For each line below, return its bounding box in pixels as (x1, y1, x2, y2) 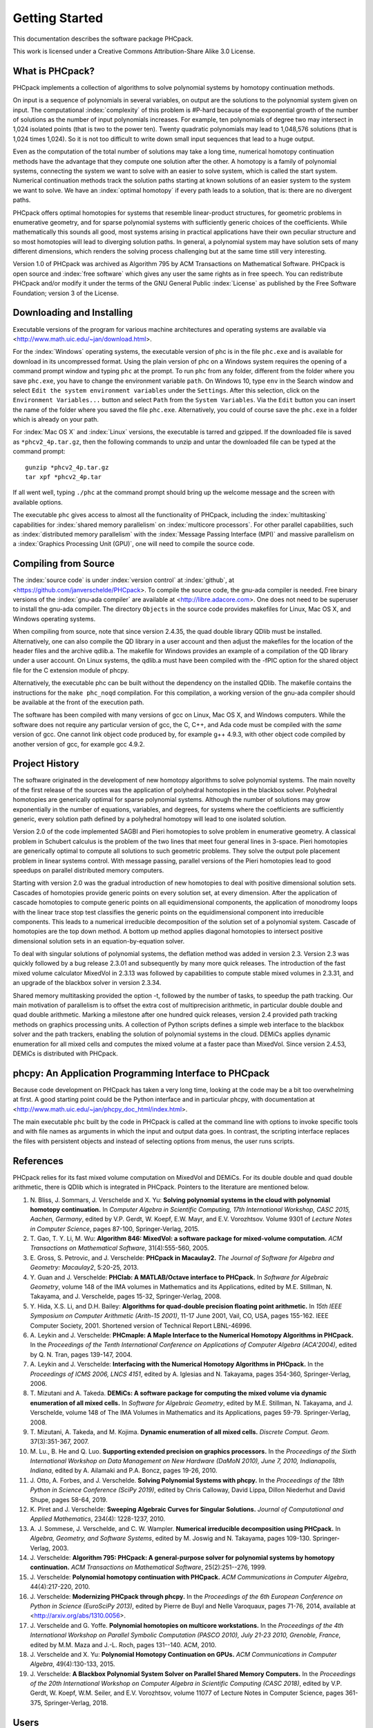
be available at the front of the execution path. (12, 698, 144, 706)
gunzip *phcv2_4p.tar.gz (25, 463, 109, 471)
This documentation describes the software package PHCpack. (12, 35, 193, 43)
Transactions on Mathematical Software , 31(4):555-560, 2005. (30, 1244, 210, 1252)
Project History (12, 758, 79, 770)
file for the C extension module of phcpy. (12, 666, 129, 674)
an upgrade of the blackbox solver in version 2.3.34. (12, 979, 162, 987)
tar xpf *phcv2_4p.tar (25, 473, 102, 481)
